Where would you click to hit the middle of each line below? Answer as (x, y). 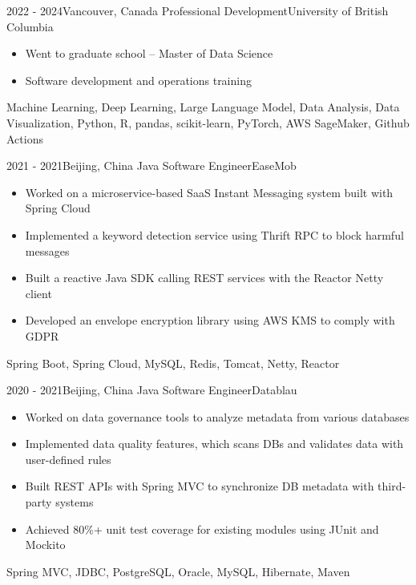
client (38, 293)
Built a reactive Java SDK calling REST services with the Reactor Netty (204, 278)
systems (75, 502)
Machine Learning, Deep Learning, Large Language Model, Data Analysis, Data (203, 107)
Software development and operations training (138, 80)
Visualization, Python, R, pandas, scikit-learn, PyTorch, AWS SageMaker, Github (208, 122)
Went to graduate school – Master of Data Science (149, 53)
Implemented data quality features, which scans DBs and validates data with (214, 444)
